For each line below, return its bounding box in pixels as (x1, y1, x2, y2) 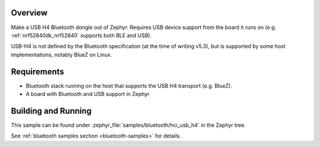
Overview (11, 8, 48, 18)
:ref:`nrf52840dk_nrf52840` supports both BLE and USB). (11, 31, 152, 39)
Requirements (11, 66, 65, 76)
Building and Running (11, 106, 92, 116)
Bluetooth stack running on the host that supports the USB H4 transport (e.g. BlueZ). (25, 82, 232, 89)
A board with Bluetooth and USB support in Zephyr (25, 90, 150, 97)
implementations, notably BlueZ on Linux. (11, 51, 112, 58)
